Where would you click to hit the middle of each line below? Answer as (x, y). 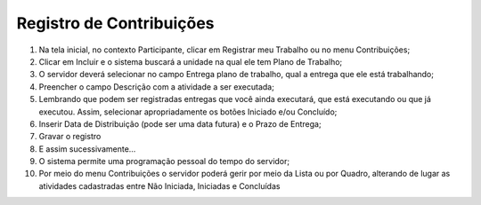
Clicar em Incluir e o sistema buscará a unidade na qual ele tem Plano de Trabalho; (191, 61)
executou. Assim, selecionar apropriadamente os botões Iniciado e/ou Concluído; (188, 112)
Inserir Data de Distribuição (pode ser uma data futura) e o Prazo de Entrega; (180, 123)
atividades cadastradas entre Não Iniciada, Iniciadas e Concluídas (159, 185)
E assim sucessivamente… (87, 149)
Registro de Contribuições (115, 23)
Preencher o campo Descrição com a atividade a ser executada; (157, 87)
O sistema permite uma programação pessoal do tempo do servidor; (164, 162)
